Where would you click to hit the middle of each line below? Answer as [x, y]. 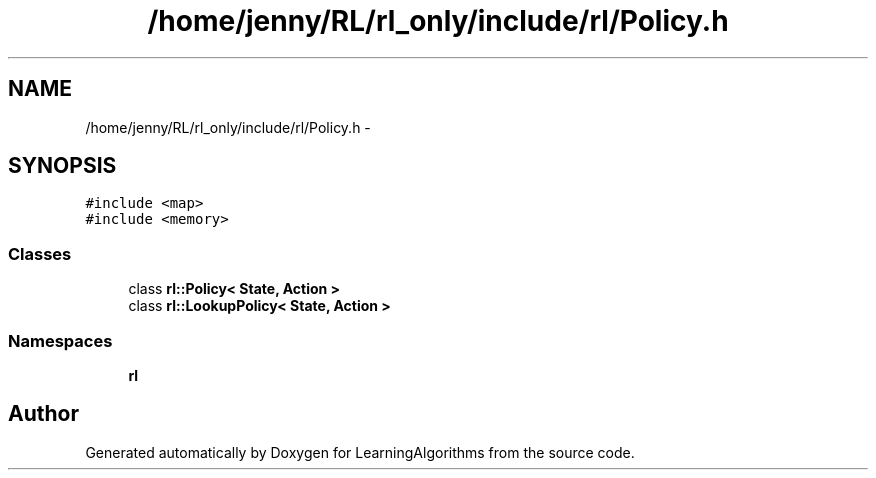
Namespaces [60, 340]
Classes [40, 253]
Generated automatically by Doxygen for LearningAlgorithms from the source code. [360, 452]
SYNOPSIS [62, 166]
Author [43, 414]
